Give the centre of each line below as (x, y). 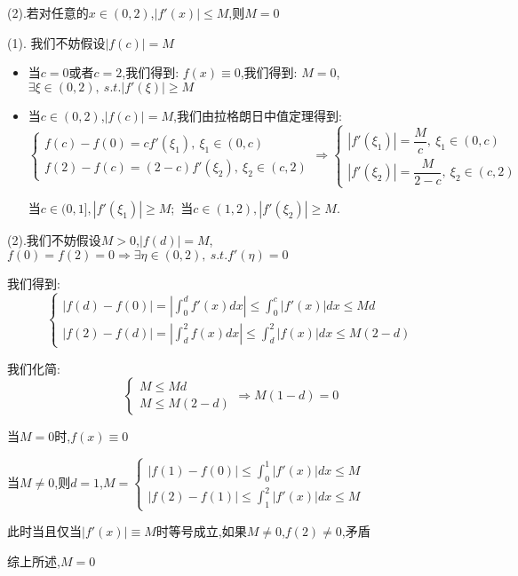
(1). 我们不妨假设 (56, 42)
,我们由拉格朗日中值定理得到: (258, 115)
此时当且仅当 (44, 531)
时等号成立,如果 (201, 531)
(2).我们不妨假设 (54, 240)
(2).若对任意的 (48, 12)
